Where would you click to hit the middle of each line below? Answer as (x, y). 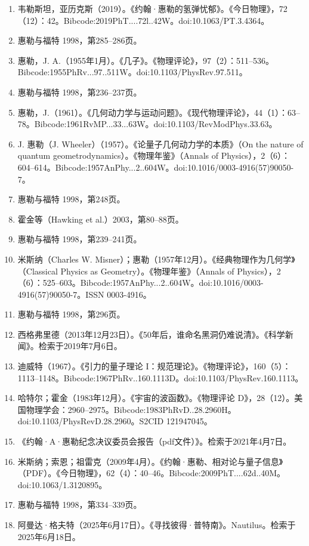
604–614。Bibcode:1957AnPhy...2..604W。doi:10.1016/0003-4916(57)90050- (156, 167)
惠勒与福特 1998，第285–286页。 (80, 40)
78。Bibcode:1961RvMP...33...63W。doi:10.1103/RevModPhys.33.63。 (147, 124)
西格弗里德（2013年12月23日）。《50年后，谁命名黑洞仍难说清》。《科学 (151, 334)
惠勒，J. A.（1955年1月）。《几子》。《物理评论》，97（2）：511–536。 (146, 60)
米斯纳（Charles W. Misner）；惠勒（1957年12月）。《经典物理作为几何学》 (156, 259)
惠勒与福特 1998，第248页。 (71, 199)
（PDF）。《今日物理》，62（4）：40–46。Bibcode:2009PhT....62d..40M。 (152, 473)
